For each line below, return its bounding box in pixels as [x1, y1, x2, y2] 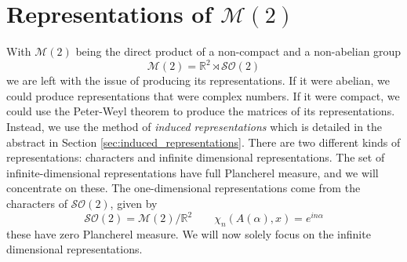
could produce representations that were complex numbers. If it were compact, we [6, 87, 400, 104]
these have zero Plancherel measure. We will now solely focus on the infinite [6, 225, 371, 242]
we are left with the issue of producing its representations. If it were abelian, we [6, 72, 390, 89]
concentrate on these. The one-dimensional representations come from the [6, 180, 361, 196]
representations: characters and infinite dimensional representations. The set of [6, 149, 385, 166]
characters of [6, 195, 67, 211]
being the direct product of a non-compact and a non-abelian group [75, 43, 402, 60]
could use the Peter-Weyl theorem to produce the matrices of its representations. [6, 103, 395, 119]
